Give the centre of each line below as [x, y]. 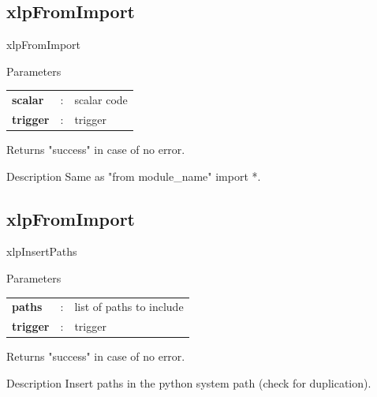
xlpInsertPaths [42, 251]
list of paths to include [129, 307]
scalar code [101, 100]
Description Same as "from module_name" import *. [134, 176]
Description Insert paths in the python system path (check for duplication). [189, 382]
